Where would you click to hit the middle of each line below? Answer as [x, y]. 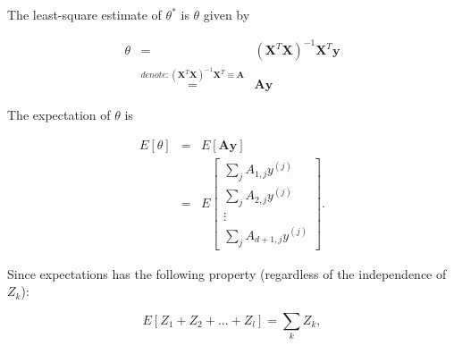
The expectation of [59, 114]
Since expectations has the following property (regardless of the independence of [227, 273]
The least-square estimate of [84, 14]
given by [227, 14]
